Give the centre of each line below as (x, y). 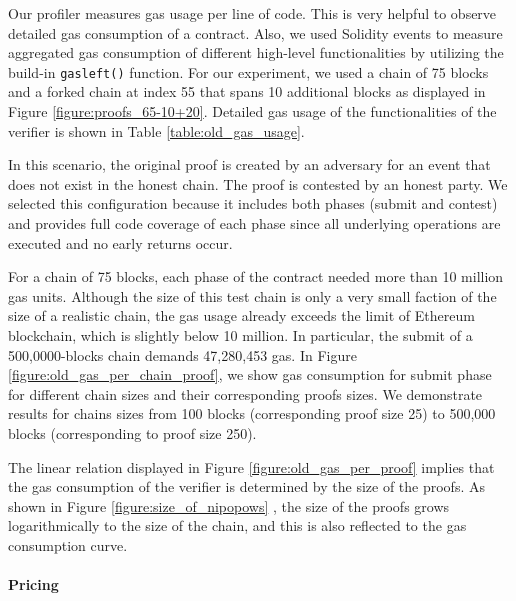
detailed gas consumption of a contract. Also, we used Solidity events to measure (255, 32)
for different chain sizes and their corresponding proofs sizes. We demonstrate (245, 393)
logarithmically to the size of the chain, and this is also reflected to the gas (237, 525)
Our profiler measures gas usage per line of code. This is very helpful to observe (252, 13)
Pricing (33, 584)
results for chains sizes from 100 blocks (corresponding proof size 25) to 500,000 (252, 413)
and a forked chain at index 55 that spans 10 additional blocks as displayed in (247, 91)
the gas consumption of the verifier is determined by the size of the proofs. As (246, 486)
